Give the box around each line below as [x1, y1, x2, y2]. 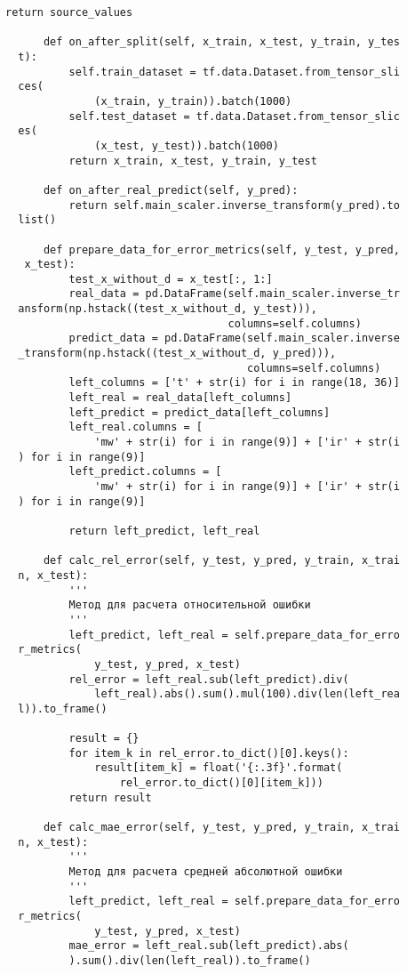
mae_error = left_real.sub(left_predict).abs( [68, 939, 349, 953]
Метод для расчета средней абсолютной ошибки [68, 865, 343, 879]
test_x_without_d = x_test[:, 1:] [68, 272, 273, 286]
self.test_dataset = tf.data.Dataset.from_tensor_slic [68, 109, 400, 123]
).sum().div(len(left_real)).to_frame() [68, 954, 311, 967]
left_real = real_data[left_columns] [68, 391, 292, 405]
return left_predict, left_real [68, 524, 260, 537]
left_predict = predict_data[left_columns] [68, 406, 331, 419]
